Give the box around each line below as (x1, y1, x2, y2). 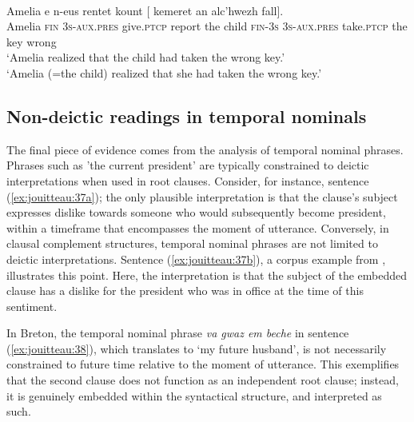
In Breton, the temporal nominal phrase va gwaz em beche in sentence (6, 324, 349, 341)
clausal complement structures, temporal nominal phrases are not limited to (6, 235, 378, 252)
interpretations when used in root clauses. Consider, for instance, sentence (6, 172, 369, 189)
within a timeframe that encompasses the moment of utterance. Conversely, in (6, 219, 389, 236)
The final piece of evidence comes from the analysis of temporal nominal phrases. (6, 141, 404, 157)
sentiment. (6, 297, 58, 314)
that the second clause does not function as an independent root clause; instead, (6, 372, 399, 388)
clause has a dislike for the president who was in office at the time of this (6, 282, 364, 299)
